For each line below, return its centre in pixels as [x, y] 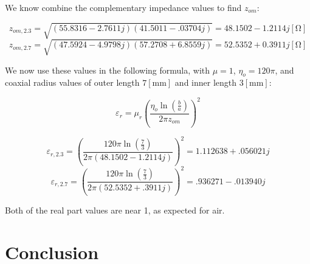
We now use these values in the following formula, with [108, 70]
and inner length [206, 82]
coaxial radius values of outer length [72, 82]
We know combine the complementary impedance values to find [123, 7]
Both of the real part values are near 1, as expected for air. [115, 210]
